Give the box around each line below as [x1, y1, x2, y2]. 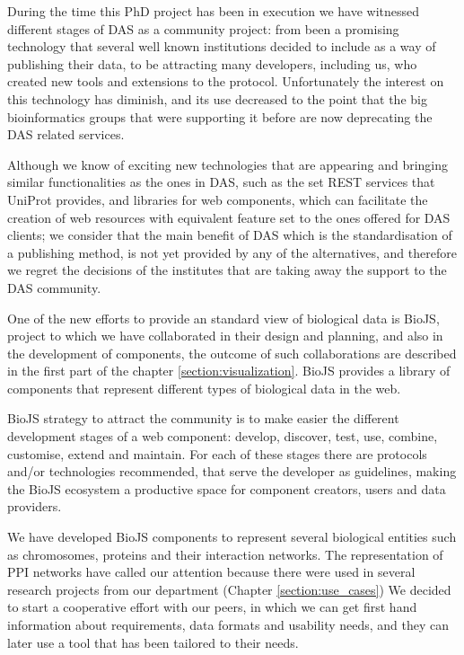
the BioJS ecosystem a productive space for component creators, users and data [7, 479, 446, 498]
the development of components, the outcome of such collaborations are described [7, 343, 457, 362]
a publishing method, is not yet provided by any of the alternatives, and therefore [7, 243, 457, 261]
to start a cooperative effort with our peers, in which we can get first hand [7, 597, 417, 616]
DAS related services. [7, 125, 125, 144]
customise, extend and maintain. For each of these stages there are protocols [7, 444, 427, 463]
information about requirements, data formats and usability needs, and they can [7, 615, 450, 633]
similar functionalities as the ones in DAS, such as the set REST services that [7, 173, 435, 191]
